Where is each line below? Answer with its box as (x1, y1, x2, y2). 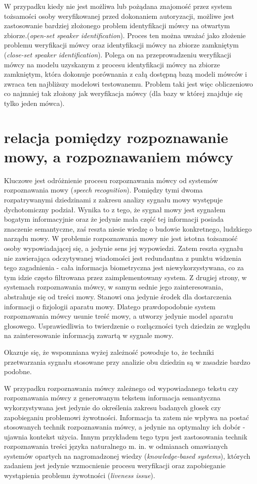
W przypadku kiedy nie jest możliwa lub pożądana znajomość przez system (4, 1, 232, 11)
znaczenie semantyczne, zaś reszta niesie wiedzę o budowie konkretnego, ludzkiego (4, 223, 252, 234)
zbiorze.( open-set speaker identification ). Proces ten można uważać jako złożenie (4, 30, 246, 40)
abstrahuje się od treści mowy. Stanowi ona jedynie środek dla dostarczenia (4, 291, 232, 301)
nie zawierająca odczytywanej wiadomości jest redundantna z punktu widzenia (4, 252, 242, 263)
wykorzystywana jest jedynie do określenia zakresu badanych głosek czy (4, 402, 221, 412)
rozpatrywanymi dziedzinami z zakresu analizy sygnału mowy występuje (4, 194, 223, 205)
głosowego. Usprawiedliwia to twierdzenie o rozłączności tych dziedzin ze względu (4, 320, 251, 331)
